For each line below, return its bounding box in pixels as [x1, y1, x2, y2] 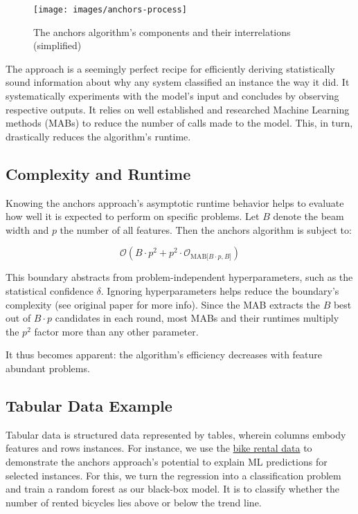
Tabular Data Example [6, 394, 172, 416]
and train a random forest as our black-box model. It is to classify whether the [6, 481, 340, 496]
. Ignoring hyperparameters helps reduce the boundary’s [100, 283, 339, 297]
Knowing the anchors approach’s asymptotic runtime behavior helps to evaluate [6, 195, 344, 210]
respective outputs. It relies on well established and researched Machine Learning [6, 102, 350, 116]
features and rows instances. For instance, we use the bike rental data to [6, 441, 312, 455]
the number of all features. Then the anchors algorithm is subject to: [60, 222, 352, 237]
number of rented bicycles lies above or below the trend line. [6, 495, 262, 509]
